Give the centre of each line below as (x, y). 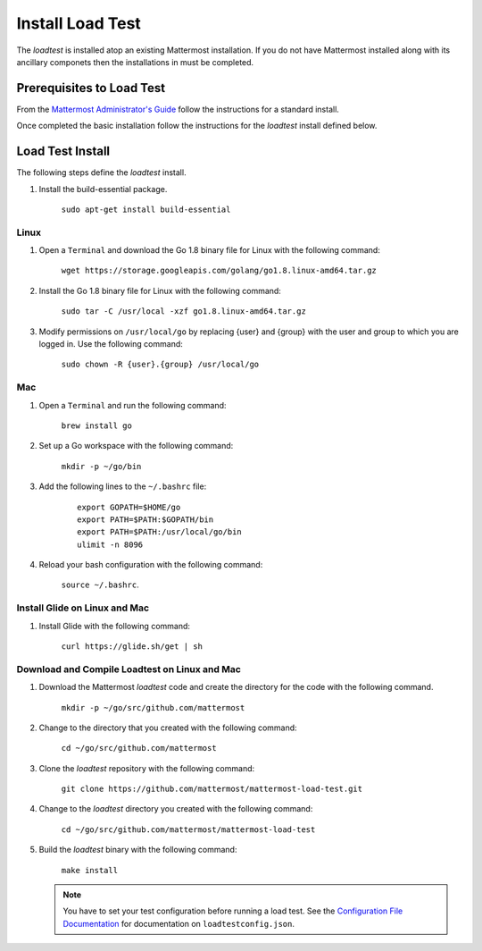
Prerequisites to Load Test (91, 88)
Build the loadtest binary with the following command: (138, 850)
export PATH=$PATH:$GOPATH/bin (145, 519)
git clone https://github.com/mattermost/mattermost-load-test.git (212, 789)
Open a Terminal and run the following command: (133, 405)
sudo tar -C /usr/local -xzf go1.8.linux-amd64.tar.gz (184, 311)
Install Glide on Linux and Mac (83, 608)
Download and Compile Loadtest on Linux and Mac (129, 669)
